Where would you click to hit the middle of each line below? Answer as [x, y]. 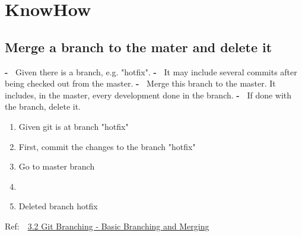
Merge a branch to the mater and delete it [139, 47]
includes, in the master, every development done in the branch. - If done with [148, 95]
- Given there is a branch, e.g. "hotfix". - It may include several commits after [151, 71]
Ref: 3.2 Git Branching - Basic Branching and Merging [107, 226]
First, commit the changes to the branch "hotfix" [107, 146]
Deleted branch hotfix [58, 206]
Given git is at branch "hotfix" [74, 126]
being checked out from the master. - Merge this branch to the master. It [140, 83]
